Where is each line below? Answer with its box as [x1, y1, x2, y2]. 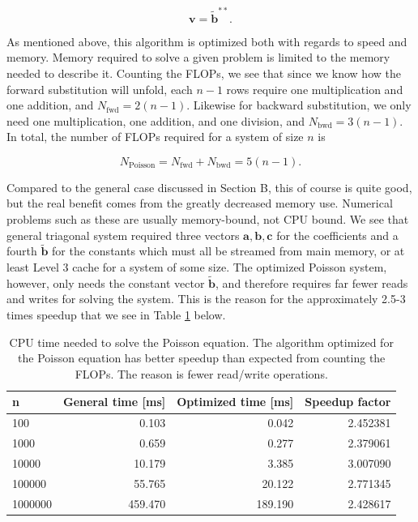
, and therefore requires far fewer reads [215, 274, 408, 291]
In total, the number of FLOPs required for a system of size [6, 128, 304, 145]
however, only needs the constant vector [6, 274, 205, 291]
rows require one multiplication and [226, 80, 403, 97]
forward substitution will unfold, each [6, 80, 193, 97]
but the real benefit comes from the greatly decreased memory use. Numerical [6, 195, 393, 212]
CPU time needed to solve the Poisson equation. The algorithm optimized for [9, 333, 394, 350]
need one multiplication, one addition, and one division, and [6, 112, 305, 129]
